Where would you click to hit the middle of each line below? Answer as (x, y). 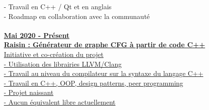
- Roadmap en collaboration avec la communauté (77, 16)
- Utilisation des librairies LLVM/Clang (63, 64)
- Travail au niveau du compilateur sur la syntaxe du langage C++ (104, 73)
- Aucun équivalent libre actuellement (60, 101)
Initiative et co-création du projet (54, 54)
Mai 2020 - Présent (37, 35)
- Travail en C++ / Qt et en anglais (58, 6)
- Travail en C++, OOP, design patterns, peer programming (94, 82)
